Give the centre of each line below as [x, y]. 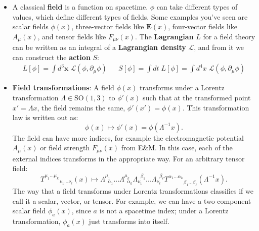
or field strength [65, 148]
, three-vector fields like [108, 26]
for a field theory [229, 36]
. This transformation [216, 107]
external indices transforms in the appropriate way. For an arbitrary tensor [128, 158]
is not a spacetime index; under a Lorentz [164, 211]
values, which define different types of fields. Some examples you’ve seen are [130, 16]
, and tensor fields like [72, 36]
